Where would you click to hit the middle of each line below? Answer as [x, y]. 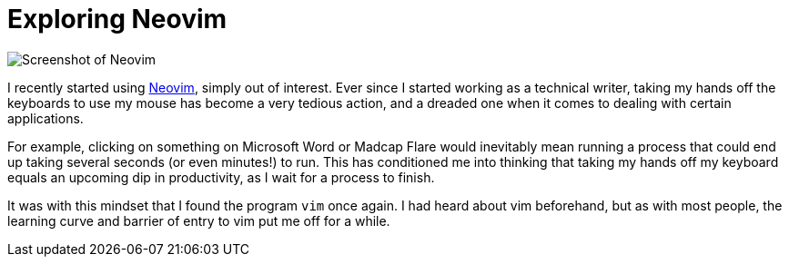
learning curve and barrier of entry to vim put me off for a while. [199, 220]
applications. [46, 118]
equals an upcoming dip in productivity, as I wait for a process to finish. [221, 177]
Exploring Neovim [117, 19]
